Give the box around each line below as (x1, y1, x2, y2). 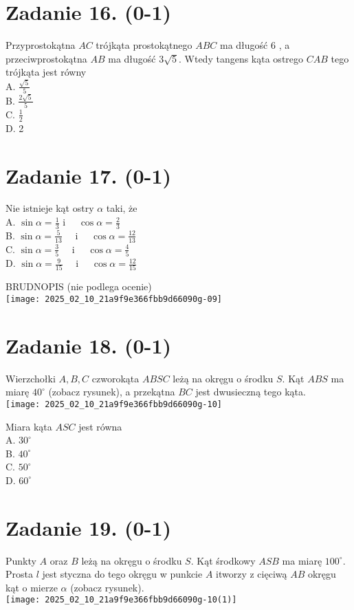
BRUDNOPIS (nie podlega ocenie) (5, 279, 152, 294)
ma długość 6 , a (220, 38, 290, 52)
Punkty (5, 553, 36, 567)
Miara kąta (5, 419, 52, 433)
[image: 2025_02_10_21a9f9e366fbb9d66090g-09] (5, 294, 222, 304)
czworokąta (91, 371, 140, 385)
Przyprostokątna (5, 38, 76, 52)
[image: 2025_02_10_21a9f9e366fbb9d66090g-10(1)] (5, 595, 237, 605)
